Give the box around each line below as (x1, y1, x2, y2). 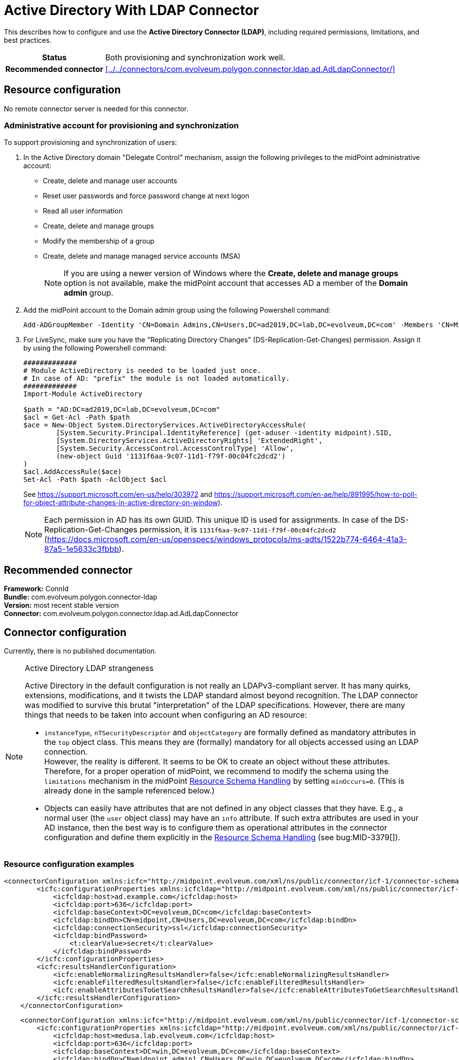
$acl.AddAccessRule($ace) (23, 468, 122, 476)
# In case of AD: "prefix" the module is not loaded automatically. (23, 374, 290, 383)
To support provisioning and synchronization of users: (4, 138, 177, 147)
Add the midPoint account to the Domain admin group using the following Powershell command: (23, 306, 331, 315)
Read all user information (43, 207, 123, 215)
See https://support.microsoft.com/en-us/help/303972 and (23, 490, 212, 499)
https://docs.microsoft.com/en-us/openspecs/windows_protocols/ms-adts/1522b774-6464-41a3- (47, 534, 407, 545)
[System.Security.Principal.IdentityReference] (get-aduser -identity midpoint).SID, (56, 429, 392, 437)
